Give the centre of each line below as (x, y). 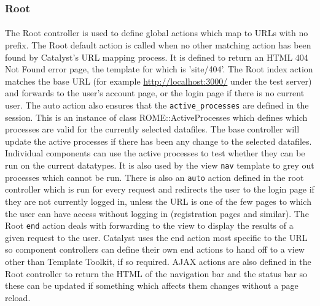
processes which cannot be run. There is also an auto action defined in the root (154, 177)
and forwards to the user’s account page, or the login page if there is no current (155, 93)
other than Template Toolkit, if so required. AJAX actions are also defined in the (158, 261)
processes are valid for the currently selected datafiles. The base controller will (152, 129)
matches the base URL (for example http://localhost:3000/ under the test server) (158, 81)
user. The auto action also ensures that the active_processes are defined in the (157, 105)
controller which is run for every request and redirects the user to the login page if (160, 189)
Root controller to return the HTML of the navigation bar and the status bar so (156, 273)
